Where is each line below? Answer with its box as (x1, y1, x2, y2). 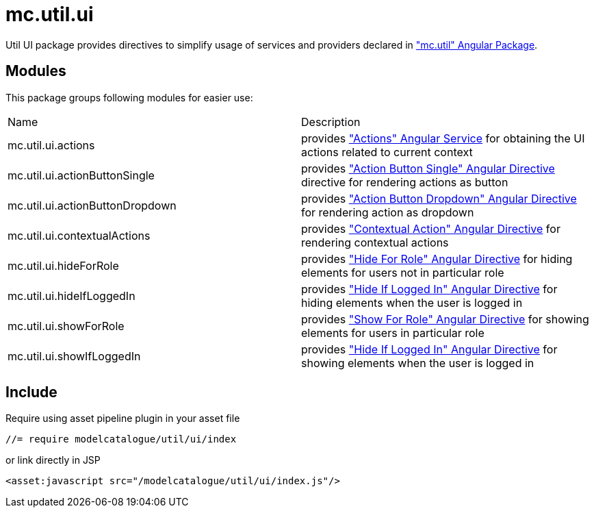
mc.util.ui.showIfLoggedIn (8, 349, 141, 363)
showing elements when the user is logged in (301, 355, 534, 370)
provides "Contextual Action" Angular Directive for (301, 221, 560, 236)
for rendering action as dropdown (301, 205, 474, 219)
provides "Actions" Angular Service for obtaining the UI (301, 131, 585, 145)
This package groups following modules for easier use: (5, 91, 253, 103)
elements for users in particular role (301, 325, 485, 340)
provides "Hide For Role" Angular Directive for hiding (301, 251, 573, 266)
